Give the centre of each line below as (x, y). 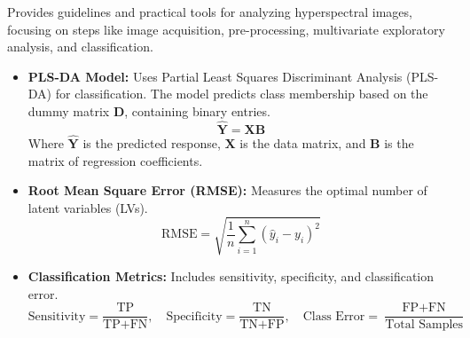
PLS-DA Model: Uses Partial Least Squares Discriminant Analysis (215, 76)
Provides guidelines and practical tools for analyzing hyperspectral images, (210, 12)
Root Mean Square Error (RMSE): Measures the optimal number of (227, 190)
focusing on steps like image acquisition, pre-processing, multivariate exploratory (226, 29)
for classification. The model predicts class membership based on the (242, 94)
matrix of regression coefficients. (115, 160)
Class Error (334, 316)
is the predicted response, (152, 143)
